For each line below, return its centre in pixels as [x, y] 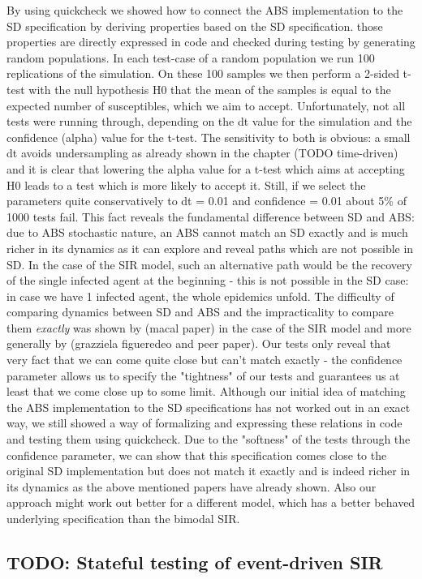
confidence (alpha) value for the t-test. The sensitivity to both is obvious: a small [209, 137]
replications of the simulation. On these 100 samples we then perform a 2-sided [203, 73]
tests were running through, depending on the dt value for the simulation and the [209, 121]
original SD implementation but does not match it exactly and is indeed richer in [209, 471]
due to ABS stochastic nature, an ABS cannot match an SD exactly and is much [207, 232]
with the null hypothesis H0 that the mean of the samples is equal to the [210, 89]
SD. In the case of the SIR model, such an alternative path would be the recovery [209, 264]
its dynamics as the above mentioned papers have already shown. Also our [192, 486]
